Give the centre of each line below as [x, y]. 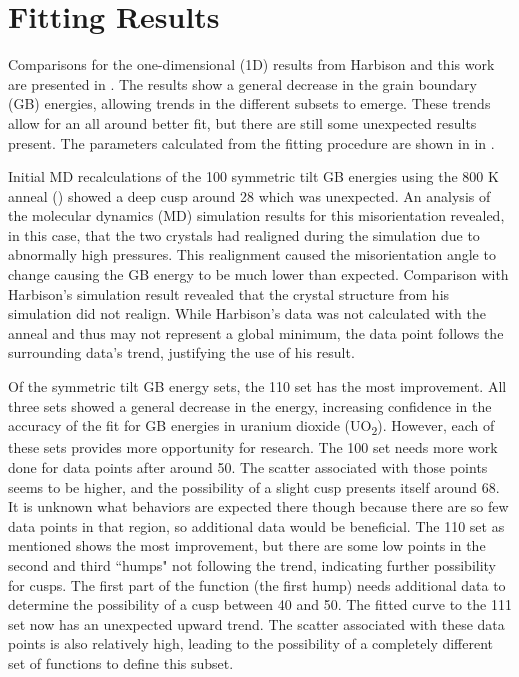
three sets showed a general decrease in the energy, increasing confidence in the [250, 405]
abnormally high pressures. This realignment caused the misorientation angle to [252, 254]
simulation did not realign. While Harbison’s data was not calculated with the [247, 313]
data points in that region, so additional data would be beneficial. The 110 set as [256, 525]
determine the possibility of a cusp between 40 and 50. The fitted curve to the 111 [260, 604]
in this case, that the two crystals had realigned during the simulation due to [244, 234]
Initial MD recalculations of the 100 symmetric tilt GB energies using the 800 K [253, 176]
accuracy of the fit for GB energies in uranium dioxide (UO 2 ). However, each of [251, 427]
